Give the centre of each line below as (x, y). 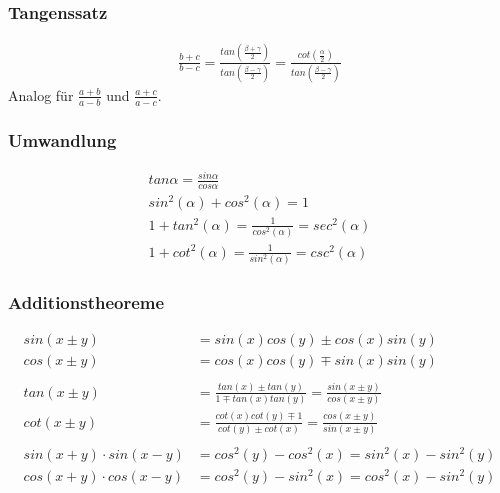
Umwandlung (62, 139)
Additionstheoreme (86, 302)
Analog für (41, 94)
